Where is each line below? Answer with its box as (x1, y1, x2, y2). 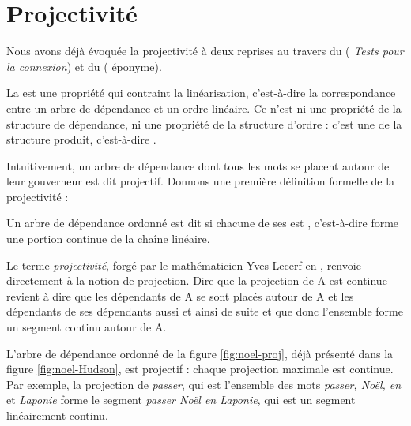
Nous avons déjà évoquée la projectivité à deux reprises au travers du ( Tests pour (6, 43, 404, 59)
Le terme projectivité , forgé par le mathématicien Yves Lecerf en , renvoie (6, 256, 361, 273)
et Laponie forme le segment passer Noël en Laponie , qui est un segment (6, 391, 356, 408)
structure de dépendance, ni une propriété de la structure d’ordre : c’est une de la (6, 115, 402, 132)
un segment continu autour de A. (6, 319, 167, 335)
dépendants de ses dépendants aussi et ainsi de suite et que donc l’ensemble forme (6, 303, 403, 319)
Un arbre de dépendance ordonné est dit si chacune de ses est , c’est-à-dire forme (6, 215, 399, 231)
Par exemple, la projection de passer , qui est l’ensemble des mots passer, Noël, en (6, 376, 402, 392)
